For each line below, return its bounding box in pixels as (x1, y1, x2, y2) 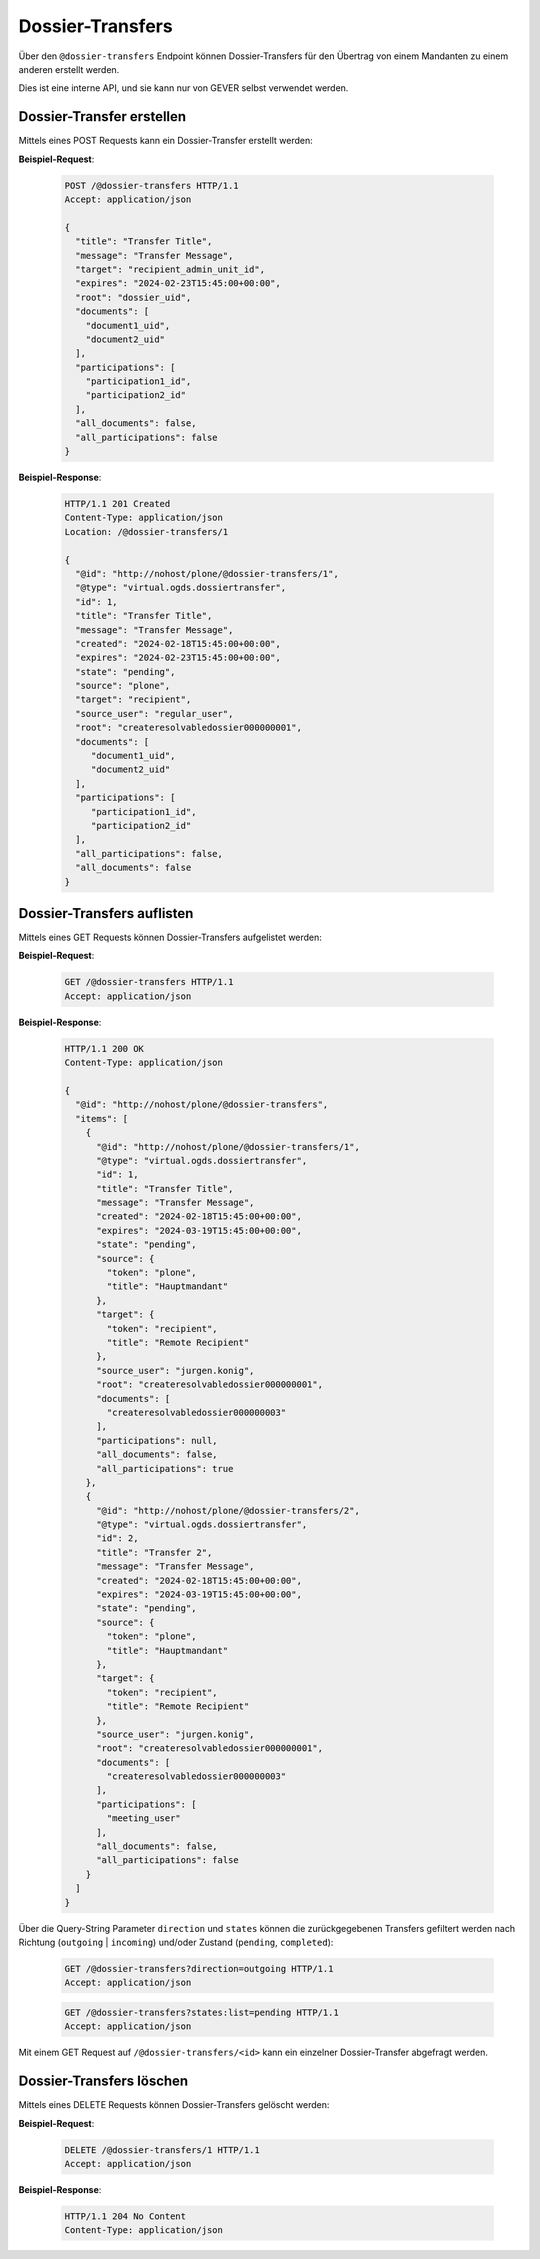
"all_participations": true (96, 1463, 234, 1474)
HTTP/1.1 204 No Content (64, 2210, 187, 2222)
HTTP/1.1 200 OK (64, 1043, 145, 1054)
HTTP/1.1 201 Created (64, 498, 171, 509)
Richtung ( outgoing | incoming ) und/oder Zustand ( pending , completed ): (18, 1936, 334, 1948)
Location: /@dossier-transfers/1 (64, 526, 229, 537)
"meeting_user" (106, 1813, 182, 1824)
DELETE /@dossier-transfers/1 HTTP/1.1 (64, 2144, 260, 2155)
